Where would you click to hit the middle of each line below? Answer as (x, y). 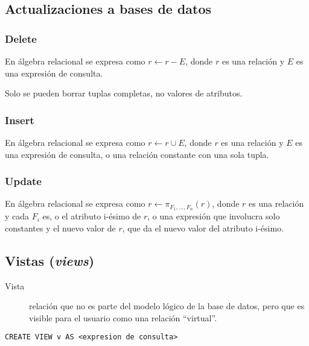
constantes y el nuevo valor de (60, 228)
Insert (20, 120)
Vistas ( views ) (50, 260)
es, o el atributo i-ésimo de (92, 216)
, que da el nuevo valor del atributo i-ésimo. (203, 228)
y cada (17, 216)
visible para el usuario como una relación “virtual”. (123, 317)
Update (23, 181)
